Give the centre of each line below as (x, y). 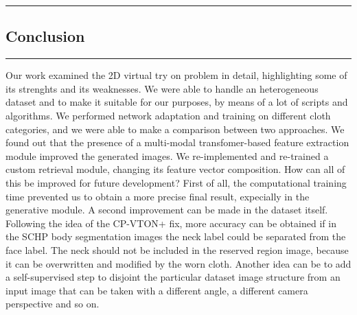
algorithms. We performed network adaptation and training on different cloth (168, 115)
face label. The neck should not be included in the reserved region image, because (177, 249)
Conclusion (45, 36)
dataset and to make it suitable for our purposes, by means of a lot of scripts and (177, 102)
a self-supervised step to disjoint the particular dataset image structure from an (173, 277)
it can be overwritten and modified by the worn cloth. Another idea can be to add (178, 263)
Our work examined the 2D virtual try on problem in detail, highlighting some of (176, 75)
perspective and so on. (53, 304)
